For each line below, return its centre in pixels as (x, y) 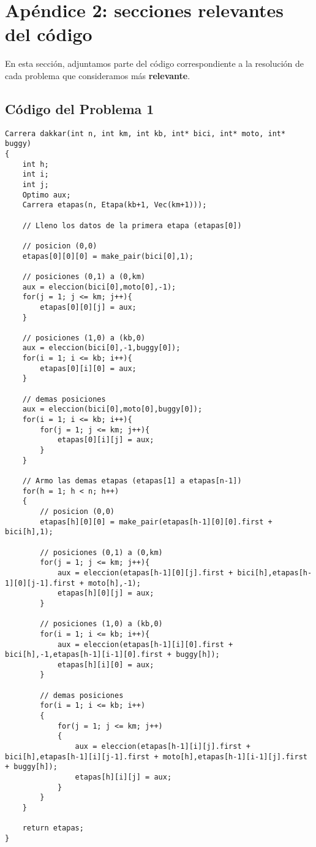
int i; (36, 174)
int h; (36, 164)
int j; (36, 184)
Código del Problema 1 (80, 108)
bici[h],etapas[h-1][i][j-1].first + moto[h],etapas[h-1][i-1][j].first (156, 757)
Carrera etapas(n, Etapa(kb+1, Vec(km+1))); (115, 205)
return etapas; (53, 828)
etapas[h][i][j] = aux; (123, 777)
